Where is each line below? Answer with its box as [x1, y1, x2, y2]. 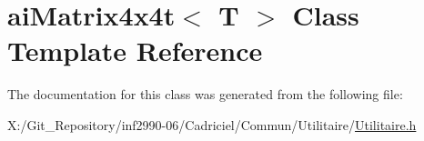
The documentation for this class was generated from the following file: [7, 85, 403, 104]
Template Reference [7, 32, 263, 69]
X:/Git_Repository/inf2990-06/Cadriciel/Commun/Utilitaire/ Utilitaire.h [7, 115, 417, 134]
